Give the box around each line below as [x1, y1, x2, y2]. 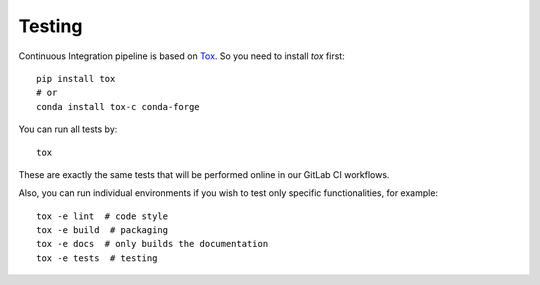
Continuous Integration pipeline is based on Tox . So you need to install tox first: [18, 50, 345, 62]
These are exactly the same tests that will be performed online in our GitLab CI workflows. [18, 168, 390, 180]
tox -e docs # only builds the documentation [36, 238, 269, 250]
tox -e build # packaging [36, 225, 169, 236]
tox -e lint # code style [36, 210, 169, 222]
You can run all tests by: [18, 123, 118, 135]
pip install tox [36, 73, 116, 84]
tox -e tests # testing [36, 252, 158, 264]
